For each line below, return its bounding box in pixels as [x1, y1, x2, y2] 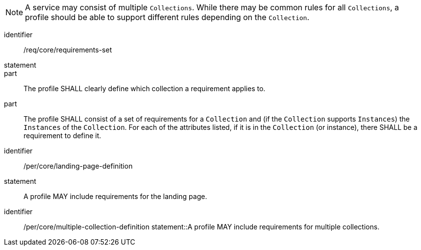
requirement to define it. [24, 131, 101, 140]
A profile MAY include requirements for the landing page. [24, 192, 207, 200]
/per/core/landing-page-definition [24, 162, 133, 170]
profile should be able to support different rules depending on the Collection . [25, 12, 309, 22]
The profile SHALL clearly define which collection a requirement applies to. [24, 84, 266, 93]
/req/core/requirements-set [24, 46, 112, 54]
